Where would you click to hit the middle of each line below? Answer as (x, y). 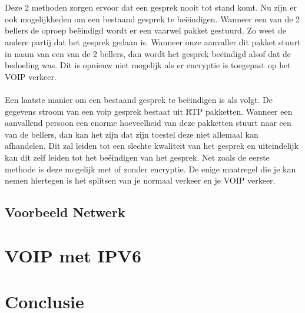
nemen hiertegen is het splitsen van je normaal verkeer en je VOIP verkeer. (140, 180)
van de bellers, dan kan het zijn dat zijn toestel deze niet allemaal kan (132, 134)
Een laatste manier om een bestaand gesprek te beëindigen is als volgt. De (139, 99)
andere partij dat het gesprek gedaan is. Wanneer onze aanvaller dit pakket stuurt (153, 41)
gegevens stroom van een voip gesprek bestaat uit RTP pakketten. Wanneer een (149, 111)
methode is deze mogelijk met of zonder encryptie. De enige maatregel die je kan (150, 169)
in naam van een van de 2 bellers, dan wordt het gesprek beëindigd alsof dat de (148, 53)
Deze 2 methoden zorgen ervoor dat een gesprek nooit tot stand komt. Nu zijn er (151, 7)
